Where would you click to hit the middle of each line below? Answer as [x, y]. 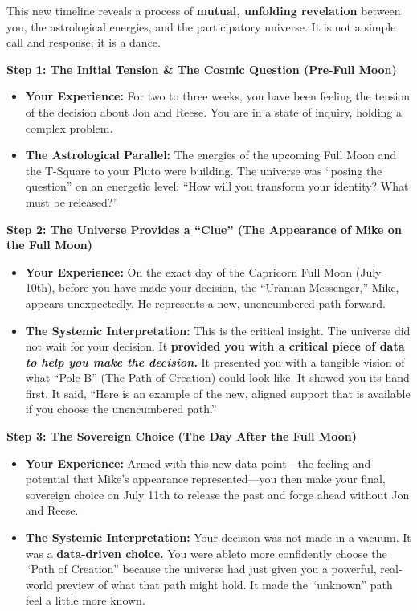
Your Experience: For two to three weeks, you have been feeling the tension [218, 96]
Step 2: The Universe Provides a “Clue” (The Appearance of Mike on [204, 229]
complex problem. [69, 127]
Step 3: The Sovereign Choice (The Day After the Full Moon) [182, 436]
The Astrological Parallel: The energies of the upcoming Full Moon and [211, 155]
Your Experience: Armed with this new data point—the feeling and [198, 463]
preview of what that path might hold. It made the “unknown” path [225, 584]
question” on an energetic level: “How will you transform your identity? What [217, 186]
